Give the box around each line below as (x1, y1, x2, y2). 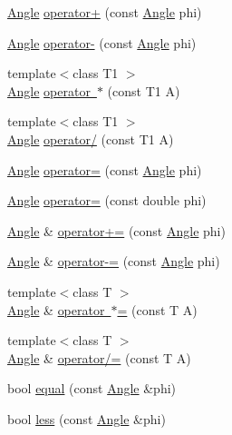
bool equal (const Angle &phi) (7, 379, 177, 398)
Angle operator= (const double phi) (7, 191, 207, 210)
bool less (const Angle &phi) (7, 409, 166, 428)
